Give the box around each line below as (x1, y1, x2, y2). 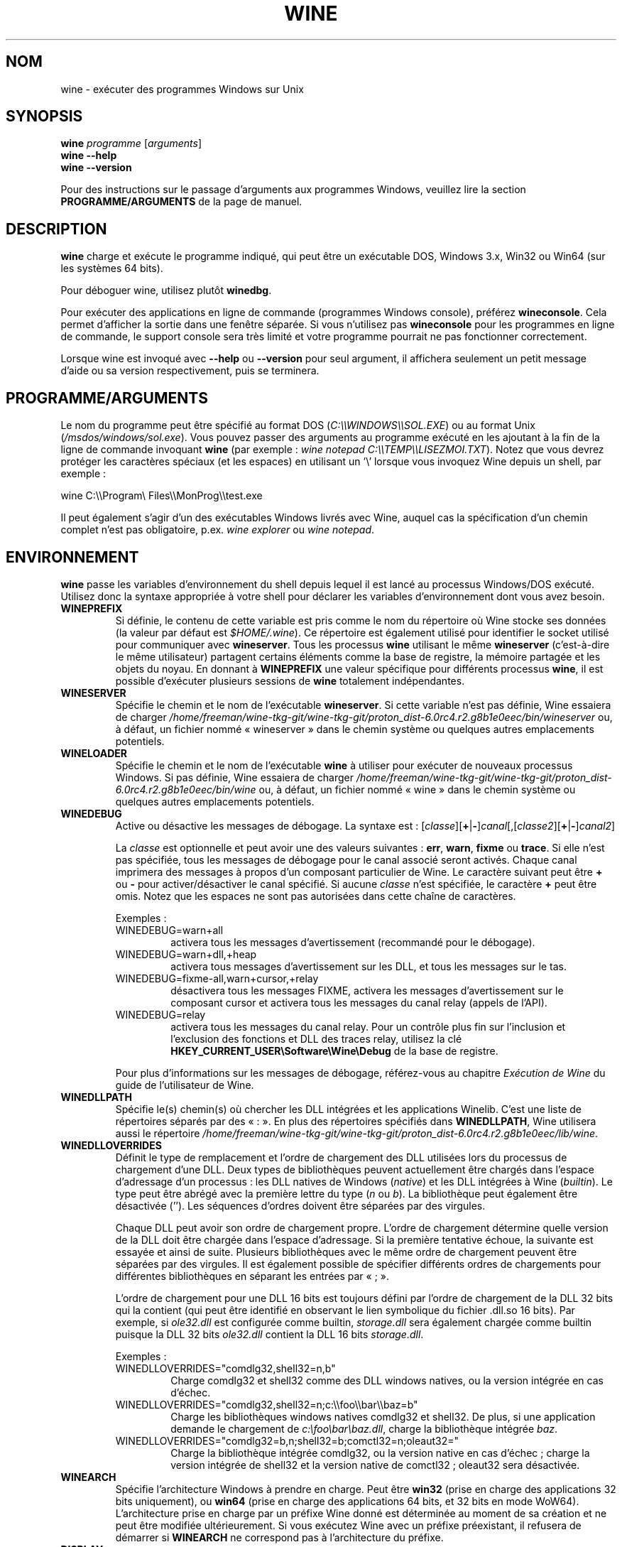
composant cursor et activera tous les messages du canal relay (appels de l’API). (170, 996, 547, 1009)
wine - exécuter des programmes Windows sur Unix (60, 82, 304, 95)
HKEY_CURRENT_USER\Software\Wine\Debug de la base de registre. (170, 1044, 498, 1057)
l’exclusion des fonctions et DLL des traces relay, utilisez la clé (170, 1032, 462, 1045)
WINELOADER (60, 747, 128, 759)
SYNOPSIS (6, 107, 83, 126)
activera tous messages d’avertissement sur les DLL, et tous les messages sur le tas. (170, 960, 567, 972)
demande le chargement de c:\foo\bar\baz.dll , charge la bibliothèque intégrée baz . (170, 1422, 558, 1435)
